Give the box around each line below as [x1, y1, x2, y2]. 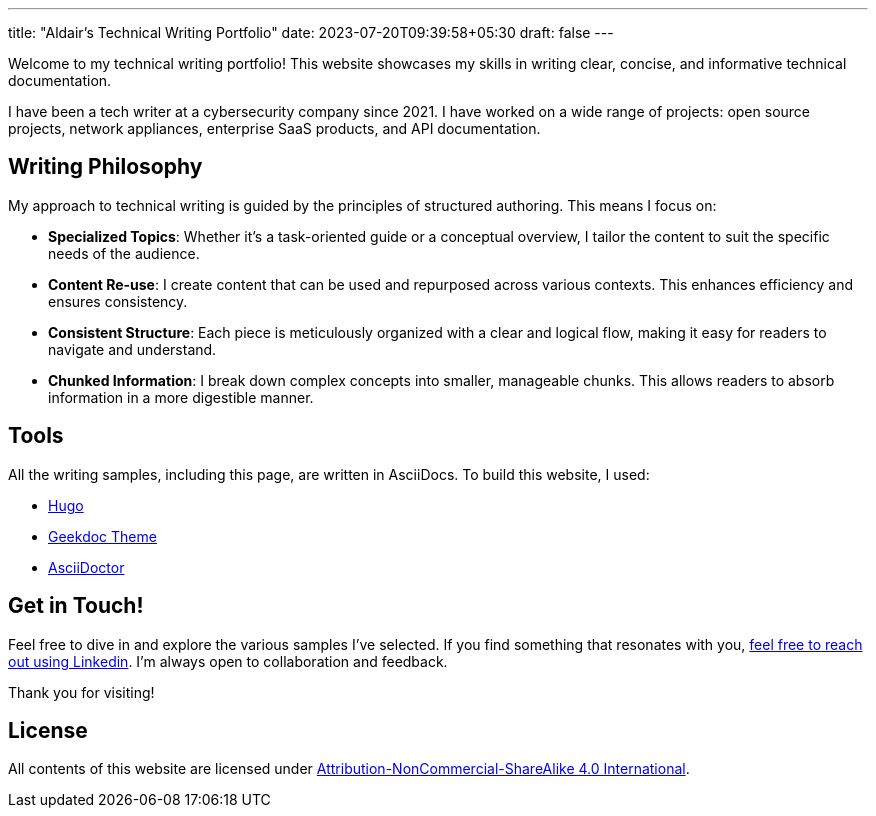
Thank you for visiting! [8, 683, 155, 701]
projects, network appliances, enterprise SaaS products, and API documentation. [8, 120, 541, 137]
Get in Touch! [8, 593, 144, 619]
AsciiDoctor [48, 558, 125, 576]
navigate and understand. [48, 340, 217, 358]
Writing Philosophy [8, 154, 203, 180]
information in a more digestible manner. [48, 388, 314, 406]
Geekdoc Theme [48, 527, 157, 545]
